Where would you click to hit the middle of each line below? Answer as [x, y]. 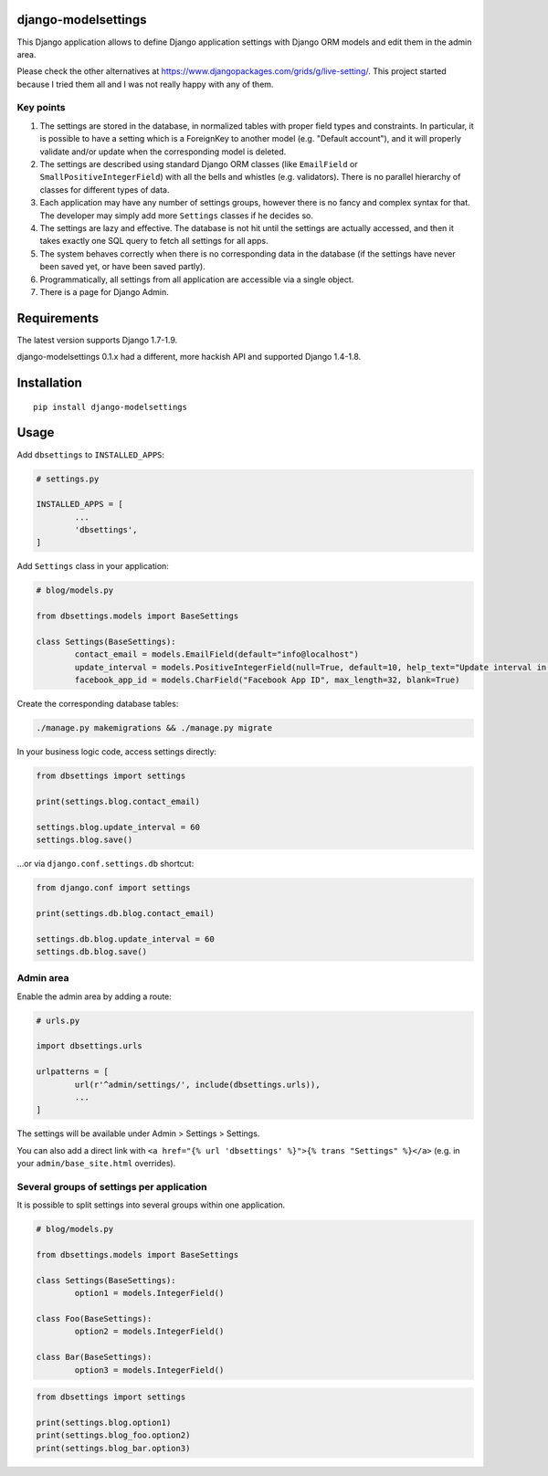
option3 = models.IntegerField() [149, 1370]
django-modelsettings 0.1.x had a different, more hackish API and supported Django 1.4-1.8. [189, 357]
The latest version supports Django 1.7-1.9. [97, 340]
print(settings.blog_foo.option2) [113, 1435]
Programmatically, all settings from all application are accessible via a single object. [197, 279]
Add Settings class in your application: [93, 566]
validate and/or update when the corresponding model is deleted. [163, 152]
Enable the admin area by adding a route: [95, 996]
